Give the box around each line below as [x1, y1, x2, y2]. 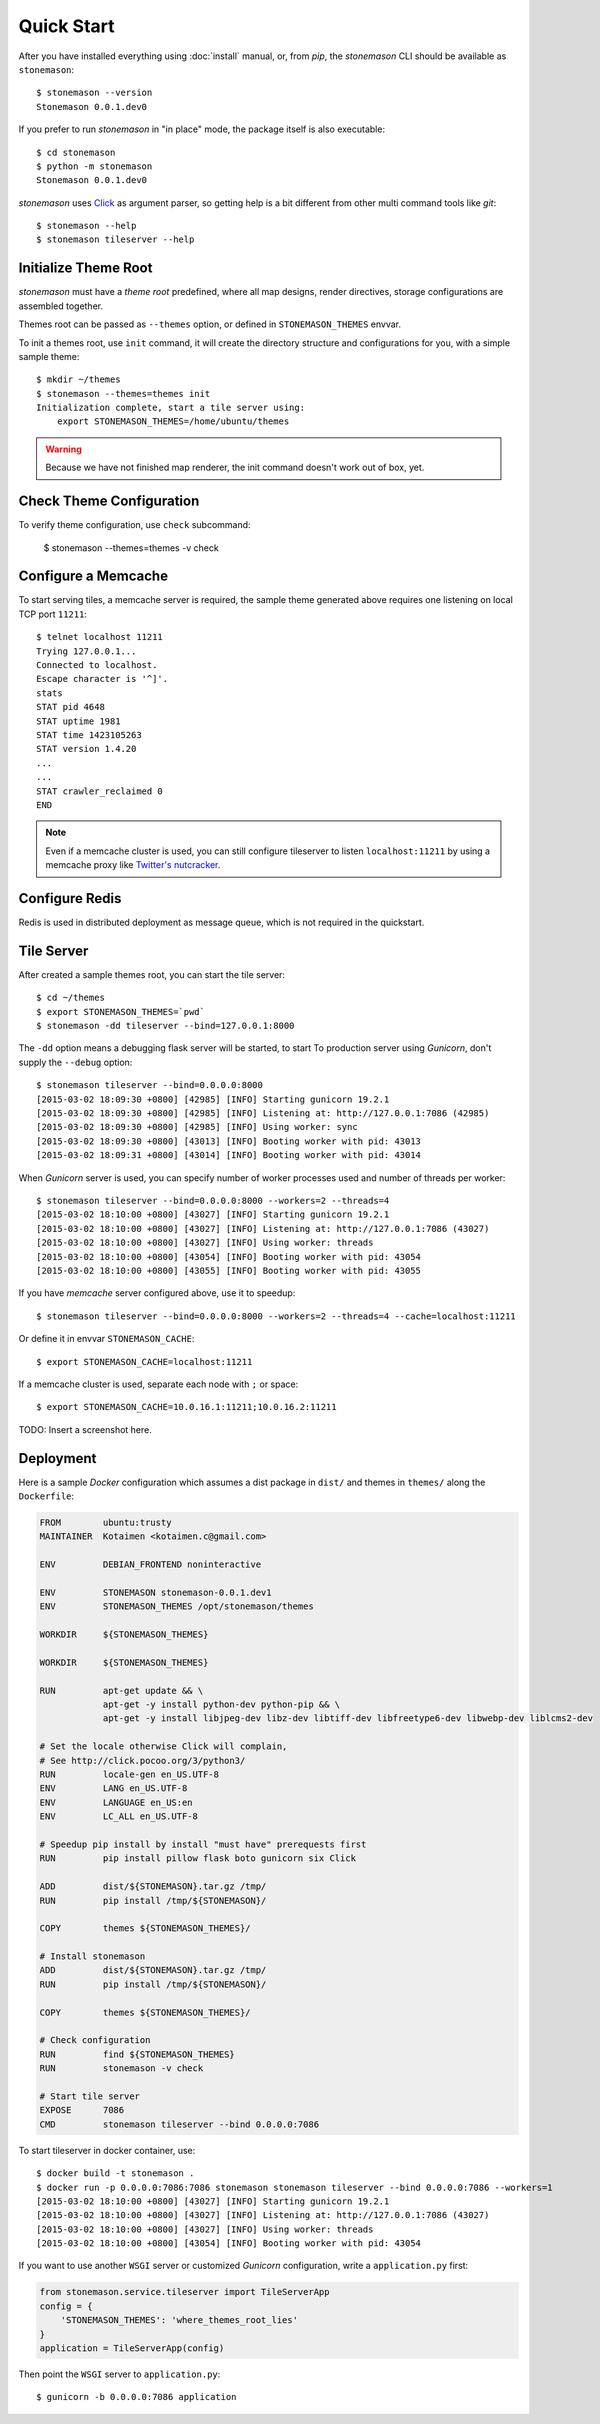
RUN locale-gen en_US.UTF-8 [39, 1769, 220, 1780]
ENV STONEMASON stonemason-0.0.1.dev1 [39, 1586, 272, 1598]
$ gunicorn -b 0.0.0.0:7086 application [36, 2391, 237, 2403]
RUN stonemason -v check [39, 2063, 204, 2074]
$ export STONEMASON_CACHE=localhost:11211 [36, 1356, 253, 1367]
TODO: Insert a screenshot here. [18, 1423, 152, 1435]
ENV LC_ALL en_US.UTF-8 [39, 1811, 199, 1822]
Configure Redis [18, 890, 122, 907]
